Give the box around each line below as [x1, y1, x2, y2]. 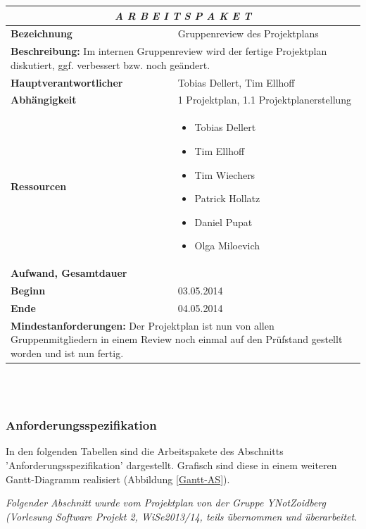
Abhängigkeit [11, 92, 77, 107]
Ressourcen [11, 179, 67, 194]
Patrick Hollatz [194, 191, 260, 206]
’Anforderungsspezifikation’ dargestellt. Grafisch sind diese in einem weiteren [6, 457, 337, 472]
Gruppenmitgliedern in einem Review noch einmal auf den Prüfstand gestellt [11, 332, 343, 347]
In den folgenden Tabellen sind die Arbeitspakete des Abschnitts [6, 444, 284, 459]
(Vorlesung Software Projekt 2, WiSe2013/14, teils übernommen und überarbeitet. [6, 509, 358, 523]
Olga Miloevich [194, 238, 260, 253]
